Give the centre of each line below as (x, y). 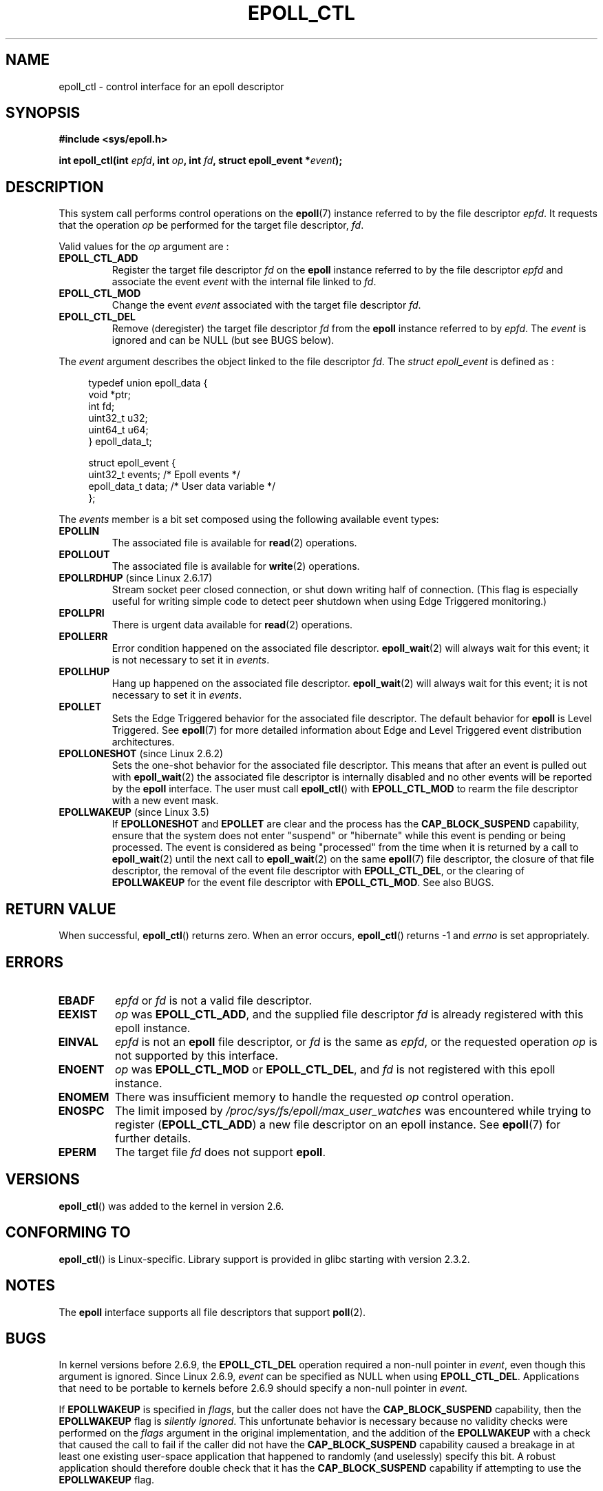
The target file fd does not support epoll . (220, 1152)
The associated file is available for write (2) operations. (236, 566)
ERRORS (35, 962)
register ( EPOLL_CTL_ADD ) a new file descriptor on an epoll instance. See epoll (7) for (338, 1124)
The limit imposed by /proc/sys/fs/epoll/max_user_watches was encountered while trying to (353, 1110)
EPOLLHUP (84, 672)
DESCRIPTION (55, 187)
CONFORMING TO (68, 1233)
